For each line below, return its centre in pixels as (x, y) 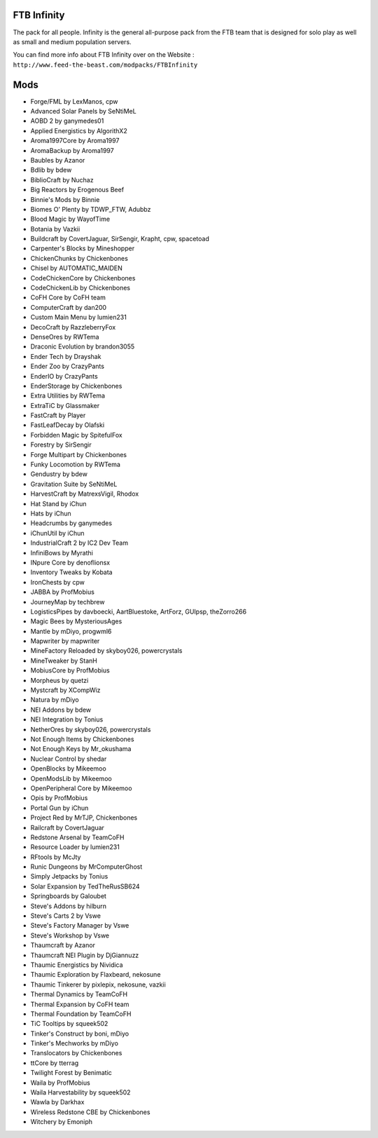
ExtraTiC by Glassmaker (65, 405)
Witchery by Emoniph (62, 1122)
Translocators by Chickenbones (76, 1053)
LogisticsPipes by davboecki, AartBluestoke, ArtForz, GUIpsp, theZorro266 (139, 611)
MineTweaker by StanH (64, 661)
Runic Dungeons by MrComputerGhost (86, 867)
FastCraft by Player (58, 415)
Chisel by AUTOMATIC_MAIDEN (76, 268)
